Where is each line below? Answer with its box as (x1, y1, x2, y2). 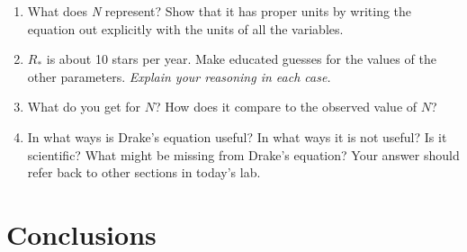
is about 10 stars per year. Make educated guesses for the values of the (46, 49, 436, 68)
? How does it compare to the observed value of (154, 97, 418, 116)
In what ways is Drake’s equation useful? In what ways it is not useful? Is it (27, 127, 447, 146)
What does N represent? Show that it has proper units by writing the (27, 2, 412, 20)
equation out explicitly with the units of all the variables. (27, 19, 344, 38)
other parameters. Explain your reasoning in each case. (27, 67, 331, 85)
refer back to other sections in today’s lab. (27, 163, 261, 182)
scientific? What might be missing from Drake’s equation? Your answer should (27, 145, 460, 164)
